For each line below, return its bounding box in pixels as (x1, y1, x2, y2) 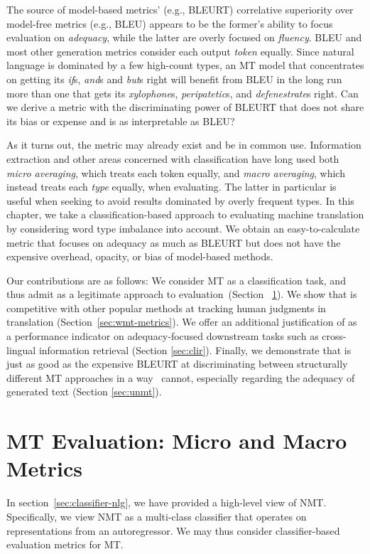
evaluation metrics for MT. (6, 537, 124, 552)
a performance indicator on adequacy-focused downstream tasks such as (6, 329, 319, 343)
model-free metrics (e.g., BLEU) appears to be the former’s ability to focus (6, 16, 333, 31)
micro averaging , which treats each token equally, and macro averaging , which (6, 165, 345, 180)
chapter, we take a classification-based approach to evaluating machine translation (6, 207, 364, 222)
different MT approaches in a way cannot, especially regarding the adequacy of (6, 370, 355, 385)
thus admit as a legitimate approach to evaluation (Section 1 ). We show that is (6, 287, 357, 302)
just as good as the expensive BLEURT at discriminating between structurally (6, 356, 348, 371)
